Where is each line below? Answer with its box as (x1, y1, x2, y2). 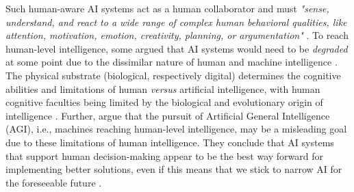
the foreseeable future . (5, 175, 102, 189)
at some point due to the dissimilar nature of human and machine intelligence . (5, 55, 338, 69)
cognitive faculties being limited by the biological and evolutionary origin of (5, 95, 323, 109)
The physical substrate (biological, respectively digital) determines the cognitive (5, 68, 341, 82)
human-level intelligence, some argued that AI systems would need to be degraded (5, 41, 348, 55)
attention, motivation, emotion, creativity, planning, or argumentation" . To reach (5, 28, 349, 42)
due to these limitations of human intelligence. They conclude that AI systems (5, 135, 334, 149)
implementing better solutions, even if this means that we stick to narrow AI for (5, 162, 342, 176)
